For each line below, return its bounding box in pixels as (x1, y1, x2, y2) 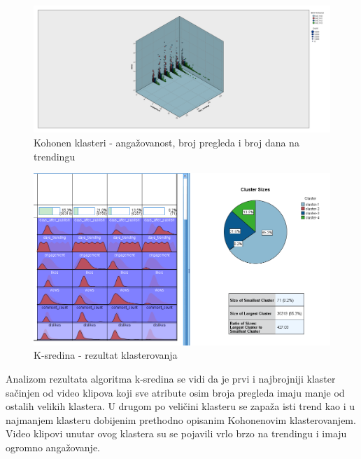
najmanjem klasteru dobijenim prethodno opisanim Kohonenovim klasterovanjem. (6, 412, 356, 427)
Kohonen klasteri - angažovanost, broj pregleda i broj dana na (34, 135, 299, 149)
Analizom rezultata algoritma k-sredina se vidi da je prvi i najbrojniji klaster (6, 371, 336, 385)
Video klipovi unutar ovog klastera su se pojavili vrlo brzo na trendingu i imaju (6, 426, 347, 441)
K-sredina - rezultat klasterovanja (34, 348, 178, 362)
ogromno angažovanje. (6, 439, 100, 454)
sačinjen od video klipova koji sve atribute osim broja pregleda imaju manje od (6, 385, 345, 399)
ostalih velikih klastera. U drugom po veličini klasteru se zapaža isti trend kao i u (6, 399, 355, 413)
